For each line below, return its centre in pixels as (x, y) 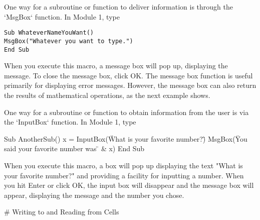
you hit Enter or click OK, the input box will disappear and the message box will (129, 185)
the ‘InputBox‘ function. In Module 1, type (70, 122)
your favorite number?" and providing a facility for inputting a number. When (124, 175)
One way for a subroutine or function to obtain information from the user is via (126, 112)
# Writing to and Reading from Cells (62, 212)
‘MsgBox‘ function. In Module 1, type (62, 16)
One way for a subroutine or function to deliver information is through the (119, 7)
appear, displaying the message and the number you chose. (94, 195)
